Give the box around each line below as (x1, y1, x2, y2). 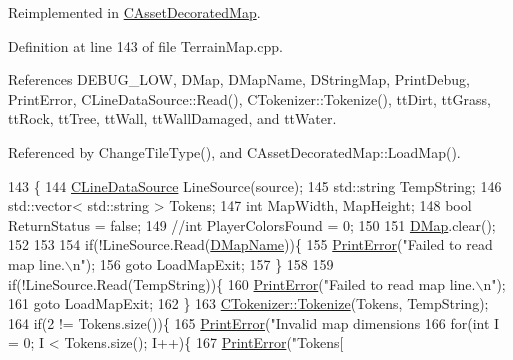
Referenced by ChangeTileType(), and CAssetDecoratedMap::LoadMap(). (8, 141, 461, 162)
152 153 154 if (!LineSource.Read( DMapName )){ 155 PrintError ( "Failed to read (8, 234, 493, 255)
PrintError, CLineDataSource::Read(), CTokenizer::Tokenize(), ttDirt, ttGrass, (8, 88, 491, 109)
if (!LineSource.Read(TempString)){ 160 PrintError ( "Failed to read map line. (8, 273, 476, 294)
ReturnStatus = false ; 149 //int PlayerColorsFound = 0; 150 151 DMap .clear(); (8, 214, 496, 235)
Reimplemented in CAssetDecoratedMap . (8, 2, 261, 22)
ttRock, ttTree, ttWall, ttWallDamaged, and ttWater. (8, 108, 337, 129)
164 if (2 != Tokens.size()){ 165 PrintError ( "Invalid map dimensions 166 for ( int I (8, 312, 500, 333)
